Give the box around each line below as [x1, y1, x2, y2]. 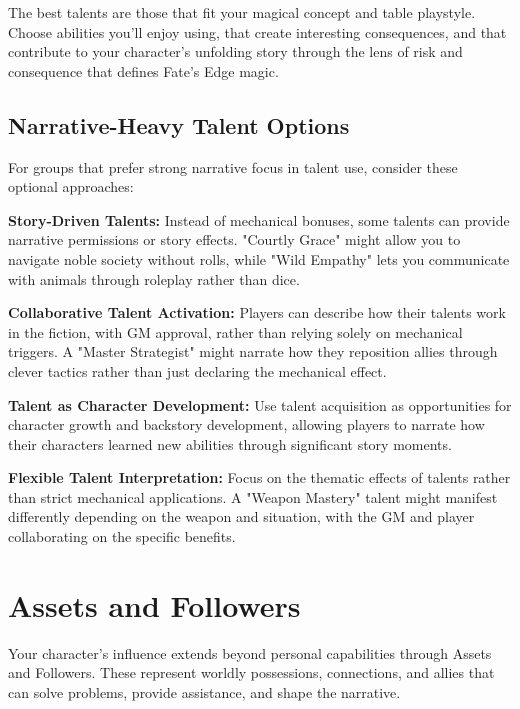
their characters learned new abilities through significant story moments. [8, 433, 452, 454]
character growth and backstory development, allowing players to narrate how [8, 414, 485, 435]
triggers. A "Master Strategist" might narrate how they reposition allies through [8, 341, 498, 362]
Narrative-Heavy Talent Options [8, 109, 350, 140]
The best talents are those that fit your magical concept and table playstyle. [8, 2, 476, 22]
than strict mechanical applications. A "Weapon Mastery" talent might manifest [8, 486, 498, 507]
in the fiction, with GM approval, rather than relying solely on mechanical [8, 321, 463, 342]
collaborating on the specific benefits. [8, 526, 236, 547]
